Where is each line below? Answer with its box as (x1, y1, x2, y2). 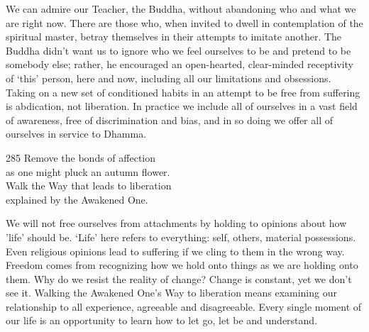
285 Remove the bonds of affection (6, 150, 156, 165)
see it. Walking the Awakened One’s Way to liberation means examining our (6, 285, 337, 300)
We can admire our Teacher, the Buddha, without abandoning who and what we (6, 1, 356, 16)
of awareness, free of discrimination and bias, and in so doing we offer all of (6, 112, 333, 127)
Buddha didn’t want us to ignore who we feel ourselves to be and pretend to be (6, 43, 351, 57)
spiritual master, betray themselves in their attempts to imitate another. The (6, 29, 342, 44)
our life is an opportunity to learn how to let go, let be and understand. (6, 313, 318, 328)
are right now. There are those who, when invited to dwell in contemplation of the (6, 15, 363, 30)
